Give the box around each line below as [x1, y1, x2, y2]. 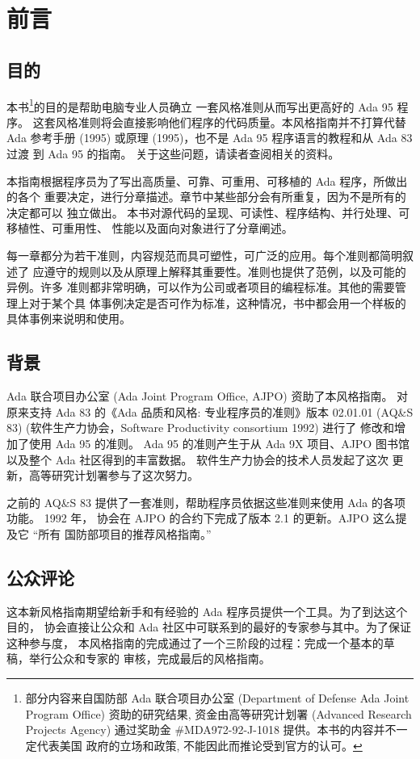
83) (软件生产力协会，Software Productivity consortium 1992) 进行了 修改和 [6, 419, 394, 436]
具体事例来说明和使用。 [6, 310, 131, 327]
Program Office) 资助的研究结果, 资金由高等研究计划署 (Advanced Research [25, 705, 412, 722]
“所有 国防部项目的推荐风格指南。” [32, 525, 212, 542]
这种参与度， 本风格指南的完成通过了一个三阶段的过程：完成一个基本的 [6, 634, 384, 651]
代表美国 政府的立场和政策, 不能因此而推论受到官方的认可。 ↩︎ [36, 736, 363, 753]
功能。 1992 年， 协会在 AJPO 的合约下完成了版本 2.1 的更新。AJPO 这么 [6, 509, 396, 526]
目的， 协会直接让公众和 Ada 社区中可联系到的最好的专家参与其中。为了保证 [6, 619, 411, 635]
